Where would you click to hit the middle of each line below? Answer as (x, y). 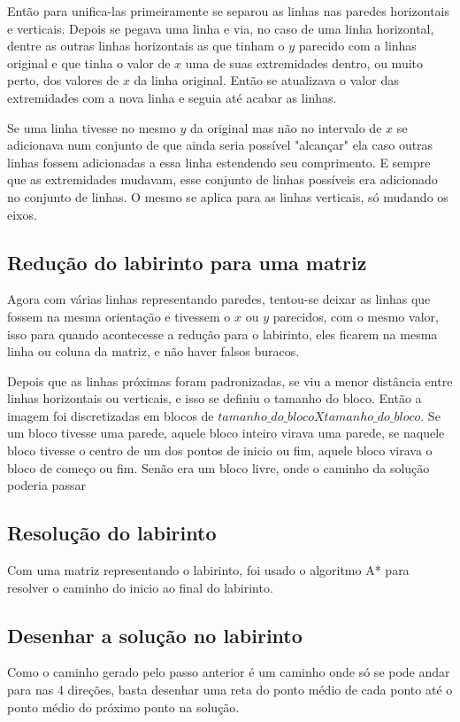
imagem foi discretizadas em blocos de (111, 415)
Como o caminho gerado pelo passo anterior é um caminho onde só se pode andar (229, 672)
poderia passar (46, 485)
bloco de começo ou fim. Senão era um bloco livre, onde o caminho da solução (218, 467)
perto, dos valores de (63, 80)
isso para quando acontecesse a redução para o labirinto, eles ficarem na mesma (222, 334)
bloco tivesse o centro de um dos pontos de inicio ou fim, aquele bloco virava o (220, 450)
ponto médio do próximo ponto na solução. (123, 706)
